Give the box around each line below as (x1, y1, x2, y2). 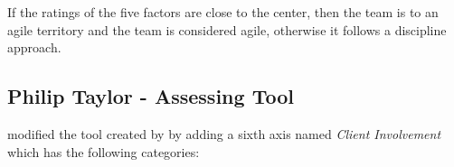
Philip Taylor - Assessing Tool (7, 82, 294, 110)
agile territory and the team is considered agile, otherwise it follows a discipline (7, 20, 447, 39)
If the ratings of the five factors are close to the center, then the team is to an (7, 3, 439, 21)
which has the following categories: (7, 142, 200, 161)
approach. (7, 38, 61, 57)
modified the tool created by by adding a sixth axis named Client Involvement (7, 124, 441, 143)
